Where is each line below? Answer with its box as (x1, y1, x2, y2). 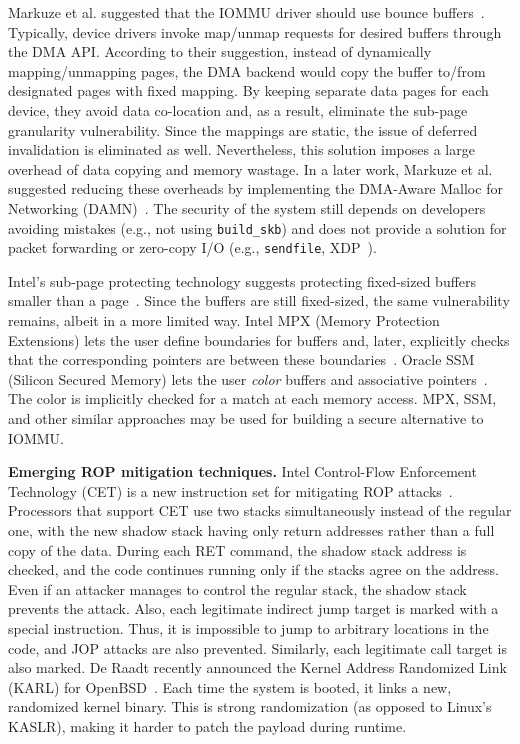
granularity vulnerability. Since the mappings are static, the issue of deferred (8, 119, 478, 140)
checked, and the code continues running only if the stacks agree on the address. (8, 559, 499, 580)
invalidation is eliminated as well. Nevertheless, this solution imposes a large (8, 139, 475, 160)
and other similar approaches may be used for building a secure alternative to (8, 408, 484, 428)
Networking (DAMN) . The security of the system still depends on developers (8, 197, 486, 218)
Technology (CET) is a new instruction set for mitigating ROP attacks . (8, 480, 453, 501)
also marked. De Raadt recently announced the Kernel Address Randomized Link (8, 657, 507, 678)
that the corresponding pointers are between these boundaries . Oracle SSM (8, 349, 475, 370)
